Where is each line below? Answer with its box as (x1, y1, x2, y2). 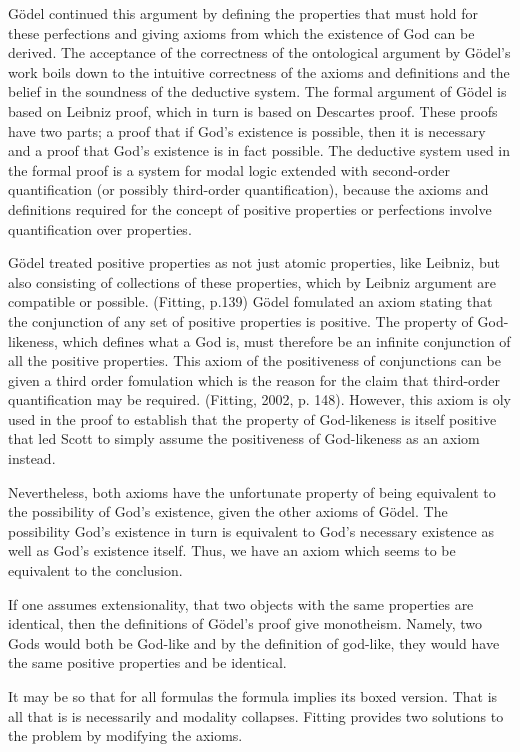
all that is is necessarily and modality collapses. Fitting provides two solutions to (8, 705, 504, 726)
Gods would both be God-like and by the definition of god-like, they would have (8, 632, 500, 653)
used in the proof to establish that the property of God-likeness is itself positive (8, 408, 497, 429)
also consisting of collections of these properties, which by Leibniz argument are (8, 271, 497, 292)
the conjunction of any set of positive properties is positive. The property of (8, 310, 473, 331)
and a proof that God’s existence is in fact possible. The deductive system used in (8, 140, 511, 161)
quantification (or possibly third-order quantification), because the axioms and (8, 179, 489, 200)
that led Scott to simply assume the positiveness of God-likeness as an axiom (8, 428, 480, 449)
